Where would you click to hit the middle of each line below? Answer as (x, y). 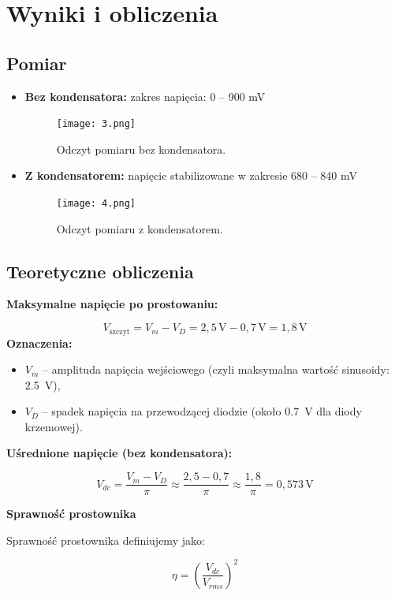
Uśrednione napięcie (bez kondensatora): (119, 453)
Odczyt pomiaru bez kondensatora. (141, 149)
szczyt (119, 332)
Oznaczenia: (39, 343)
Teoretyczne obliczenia (100, 271)
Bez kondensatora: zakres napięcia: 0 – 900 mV (145, 96)
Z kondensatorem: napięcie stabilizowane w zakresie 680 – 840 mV (191, 175)
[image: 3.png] (96, 124)
